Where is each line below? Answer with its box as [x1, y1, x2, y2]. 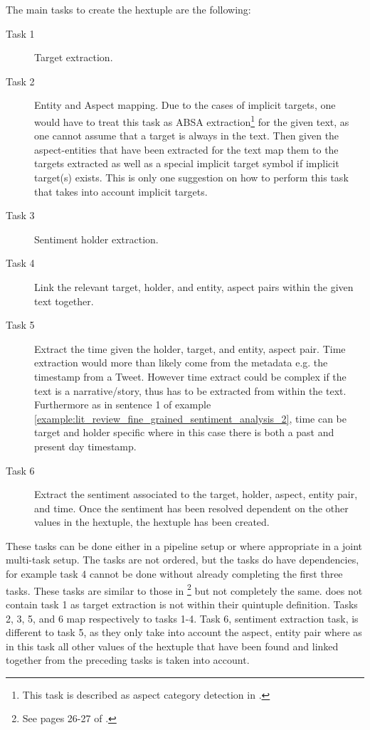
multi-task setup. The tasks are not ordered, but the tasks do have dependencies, [6, 552, 359, 567]
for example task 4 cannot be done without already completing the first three [6, 566, 343, 581]
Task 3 [6, 208, 35, 223]
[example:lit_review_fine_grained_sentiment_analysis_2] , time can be [34, 411, 347, 425]
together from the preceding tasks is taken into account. [6, 652, 250, 667]
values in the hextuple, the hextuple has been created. [34, 514, 270, 529]
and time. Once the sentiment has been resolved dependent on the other [34, 500, 349, 515]
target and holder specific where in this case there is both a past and [34, 425, 334, 440]
